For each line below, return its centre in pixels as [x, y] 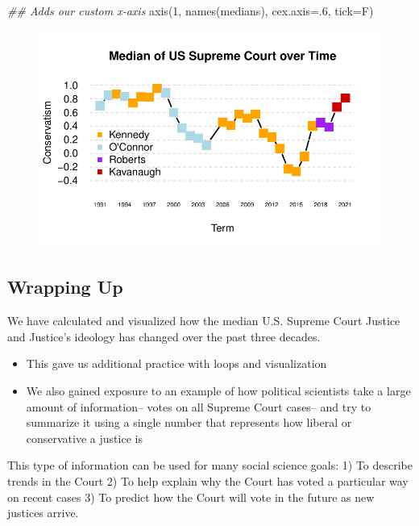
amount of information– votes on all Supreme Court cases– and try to [199, 406]
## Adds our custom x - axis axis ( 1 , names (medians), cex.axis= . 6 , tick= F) [191, 10]
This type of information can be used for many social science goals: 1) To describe [210, 465]
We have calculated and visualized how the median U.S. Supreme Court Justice [204, 321]
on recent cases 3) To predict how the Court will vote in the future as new [191, 497]
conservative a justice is [84, 438]
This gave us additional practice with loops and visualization [176, 363]
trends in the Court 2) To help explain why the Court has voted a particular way [208, 480]
